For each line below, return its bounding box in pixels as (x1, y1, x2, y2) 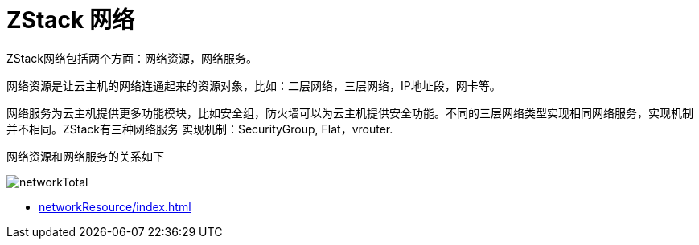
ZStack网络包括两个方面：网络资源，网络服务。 (6, 51, 257, 65)
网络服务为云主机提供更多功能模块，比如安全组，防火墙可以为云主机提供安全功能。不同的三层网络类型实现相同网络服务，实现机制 (6, 105, 693, 120)
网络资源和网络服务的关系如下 (6, 149, 164, 163)
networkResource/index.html (39, 199, 191, 214)
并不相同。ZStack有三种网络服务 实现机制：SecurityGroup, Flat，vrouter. (6, 121, 393, 136)
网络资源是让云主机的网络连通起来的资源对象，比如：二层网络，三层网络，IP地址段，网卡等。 (6, 78, 501, 92)
